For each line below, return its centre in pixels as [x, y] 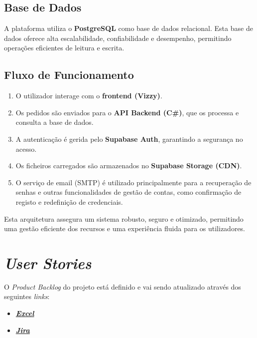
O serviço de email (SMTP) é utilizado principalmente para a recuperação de [133, 182]
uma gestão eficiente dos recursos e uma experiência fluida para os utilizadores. [125, 228]
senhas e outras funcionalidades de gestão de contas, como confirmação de [128, 192]
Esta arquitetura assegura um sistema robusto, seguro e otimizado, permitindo [124, 218]
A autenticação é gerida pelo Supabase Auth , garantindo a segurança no [129, 139]
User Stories [48, 263]
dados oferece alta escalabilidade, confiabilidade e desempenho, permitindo [118, 38]
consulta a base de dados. [55, 122]
